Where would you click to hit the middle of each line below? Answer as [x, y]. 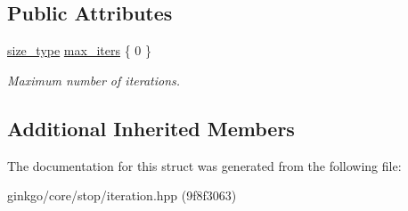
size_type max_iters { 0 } [79, 50]
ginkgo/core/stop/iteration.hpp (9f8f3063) [122, 195]
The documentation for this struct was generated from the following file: [204, 165]
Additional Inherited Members [151, 128]
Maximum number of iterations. [94, 80]
